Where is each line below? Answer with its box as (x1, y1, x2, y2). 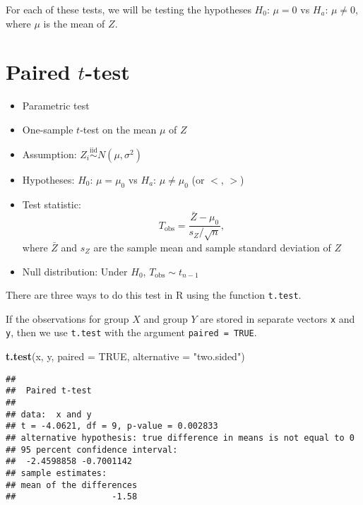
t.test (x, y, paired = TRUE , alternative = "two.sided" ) (6, 349, 245, 364)
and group (143, 311, 188, 326)
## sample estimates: (6, 468, 107, 478)
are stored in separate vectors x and (200, 311, 355, 326)
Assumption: (22, 146, 77, 161)
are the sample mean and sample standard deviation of (93, 239, 331, 254)
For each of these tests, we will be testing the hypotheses (6, 2, 251, 16)
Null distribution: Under (22, 263, 128, 278)
